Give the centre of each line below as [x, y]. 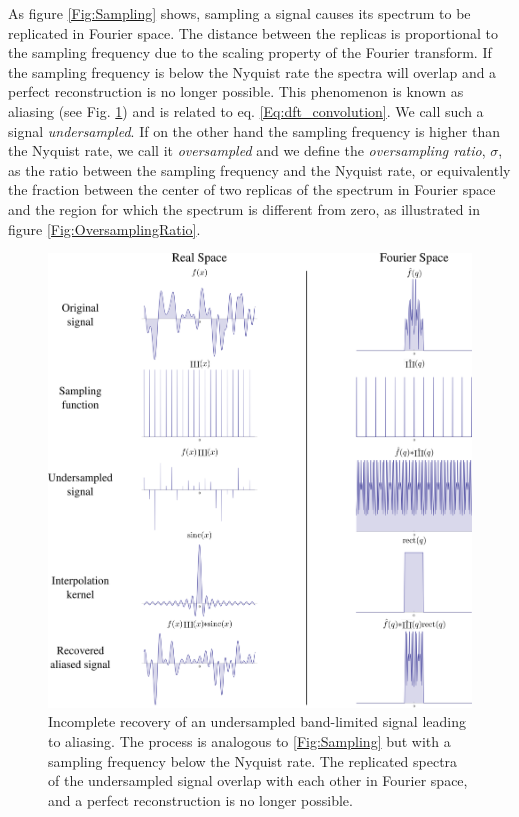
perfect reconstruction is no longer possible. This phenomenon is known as [236, 91]
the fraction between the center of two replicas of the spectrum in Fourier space [252, 189]
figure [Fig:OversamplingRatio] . [104, 228]
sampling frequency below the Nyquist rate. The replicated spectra [253, 760]
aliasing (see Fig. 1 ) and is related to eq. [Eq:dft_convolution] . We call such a [246, 110]
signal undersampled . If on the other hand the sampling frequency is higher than [254, 130]
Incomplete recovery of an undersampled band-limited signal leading [257, 721]
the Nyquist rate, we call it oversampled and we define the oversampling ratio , [247, 150]
